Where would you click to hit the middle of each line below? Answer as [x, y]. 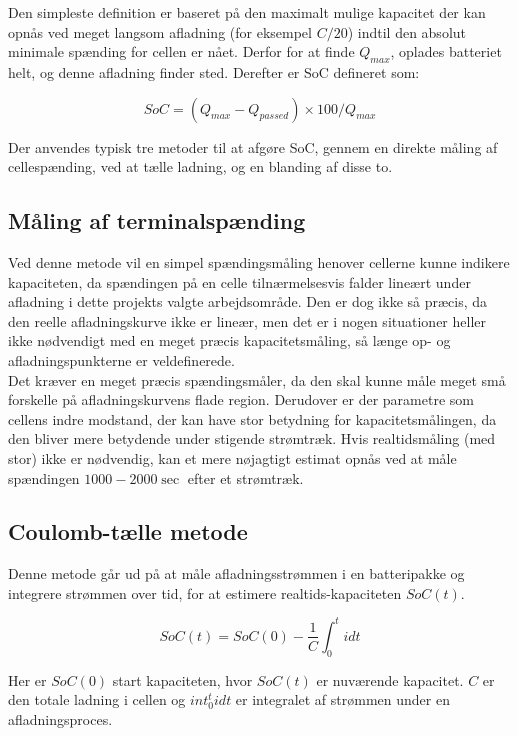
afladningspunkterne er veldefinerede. [121, 359]
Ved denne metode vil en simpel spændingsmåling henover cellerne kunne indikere [259, 261]
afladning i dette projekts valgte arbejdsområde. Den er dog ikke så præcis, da [248, 301]
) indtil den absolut [406, 31]
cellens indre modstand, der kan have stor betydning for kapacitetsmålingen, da [252, 418]
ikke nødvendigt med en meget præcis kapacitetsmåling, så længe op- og [229, 340]
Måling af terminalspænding [157, 220]
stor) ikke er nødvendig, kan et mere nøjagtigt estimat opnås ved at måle [232, 457]
